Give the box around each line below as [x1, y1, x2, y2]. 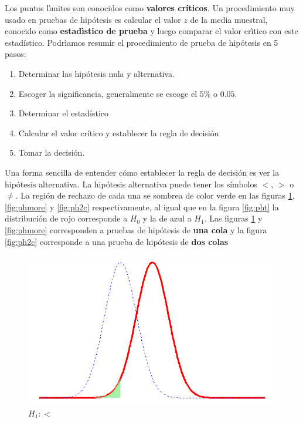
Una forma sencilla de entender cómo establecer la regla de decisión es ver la [5, 166, 280, 178]
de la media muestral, [190, 13, 268, 25]
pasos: [5, 48, 26, 60]
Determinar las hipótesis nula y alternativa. [18, 67, 175, 79]
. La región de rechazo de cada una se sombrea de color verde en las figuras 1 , [15, 189, 295, 202]
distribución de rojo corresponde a [5, 212, 128, 224]
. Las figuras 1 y [204, 212, 263, 224]
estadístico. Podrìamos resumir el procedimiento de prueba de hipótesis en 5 [5, 36, 278, 48]
